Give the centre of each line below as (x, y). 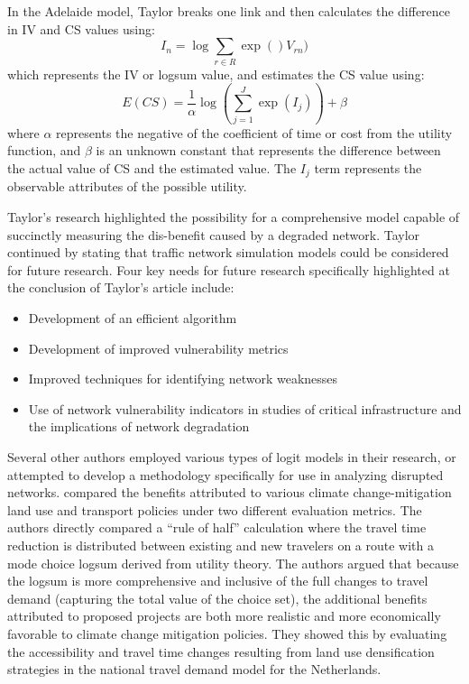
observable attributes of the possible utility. (127, 186)
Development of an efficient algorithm (133, 318)
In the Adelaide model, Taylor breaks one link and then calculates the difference (229, 11)
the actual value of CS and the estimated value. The (152, 168)
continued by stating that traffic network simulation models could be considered (228, 252)
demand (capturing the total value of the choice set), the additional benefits (217, 598)
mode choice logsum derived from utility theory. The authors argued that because (233, 563)
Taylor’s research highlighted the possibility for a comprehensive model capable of (234, 217)
